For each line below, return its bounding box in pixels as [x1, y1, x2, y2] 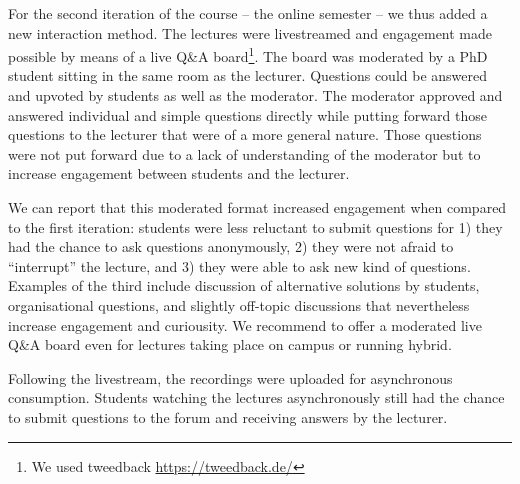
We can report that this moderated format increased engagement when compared [8, 197, 507, 217]
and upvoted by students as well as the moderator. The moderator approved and [8, 85, 503, 106]
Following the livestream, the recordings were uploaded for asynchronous [8, 367, 453, 388]
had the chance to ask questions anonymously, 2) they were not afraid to [8, 236, 454, 257]
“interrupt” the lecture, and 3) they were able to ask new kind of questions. [8, 255, 471, 276]
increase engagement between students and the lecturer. [8, 163, 350, 184]
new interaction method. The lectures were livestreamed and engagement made [8, 22, 493, 43]
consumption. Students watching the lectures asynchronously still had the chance [8, 387, 505, 408]
